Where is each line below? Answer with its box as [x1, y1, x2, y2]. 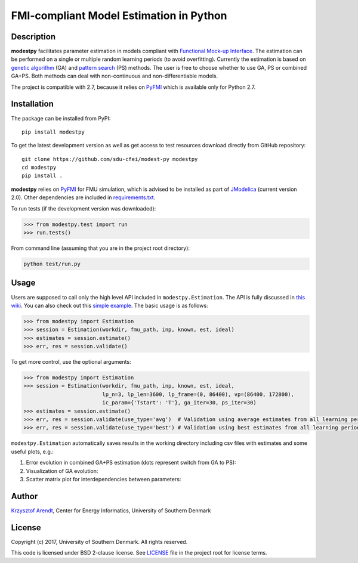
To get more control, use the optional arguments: [11, 358, 131, 366]
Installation [11, 99, 54, 109]
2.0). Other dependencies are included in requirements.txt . [11, 194, 156, 201]
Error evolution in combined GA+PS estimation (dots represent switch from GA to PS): [26, 459, 236, 466]
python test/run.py [23, 261, 81, 267]
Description [11, 32, 56, 42]
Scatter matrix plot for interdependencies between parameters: [26, 475, 181, 482]
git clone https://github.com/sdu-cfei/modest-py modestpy [21, 156, 198, 162]
